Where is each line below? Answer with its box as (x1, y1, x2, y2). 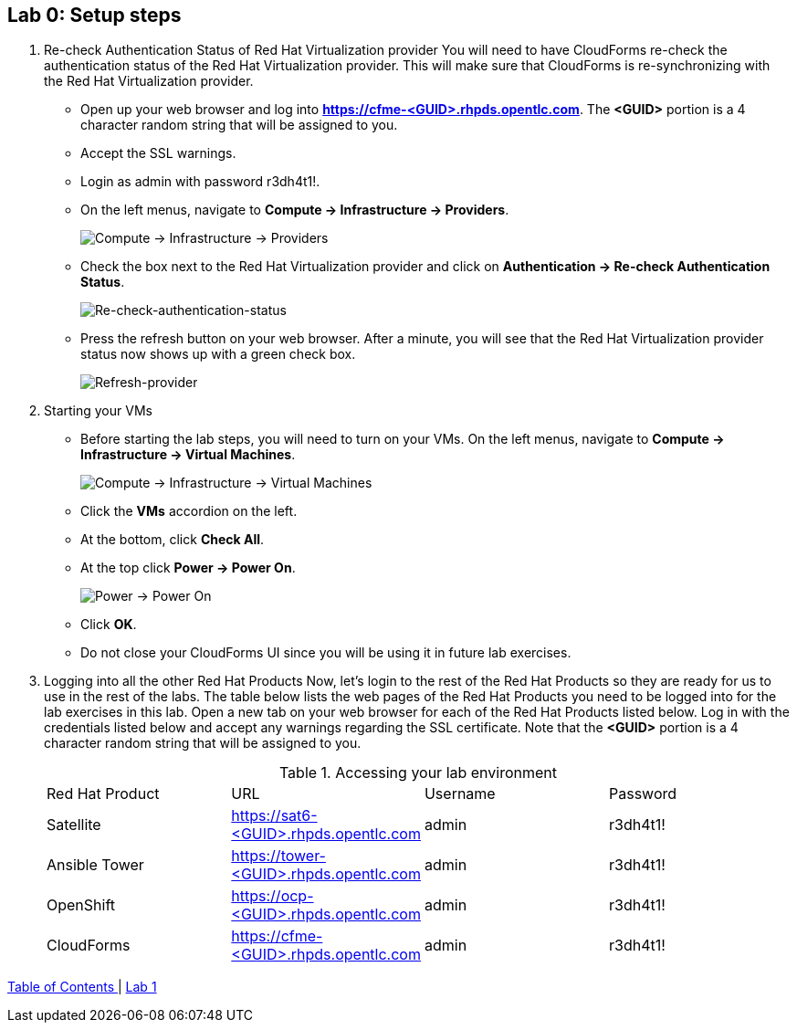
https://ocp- (231, 887, 314, 906)
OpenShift (47, 896, 116, 915)
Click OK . (80, 616, 137, 633)
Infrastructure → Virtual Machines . (80, 447, 296, 463)
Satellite (47, 815, 101, 835)
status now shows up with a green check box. (80, 346, 356, 363)
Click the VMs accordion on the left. (80, 503, 298, 520)
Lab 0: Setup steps (7, 4, 182, 26)
